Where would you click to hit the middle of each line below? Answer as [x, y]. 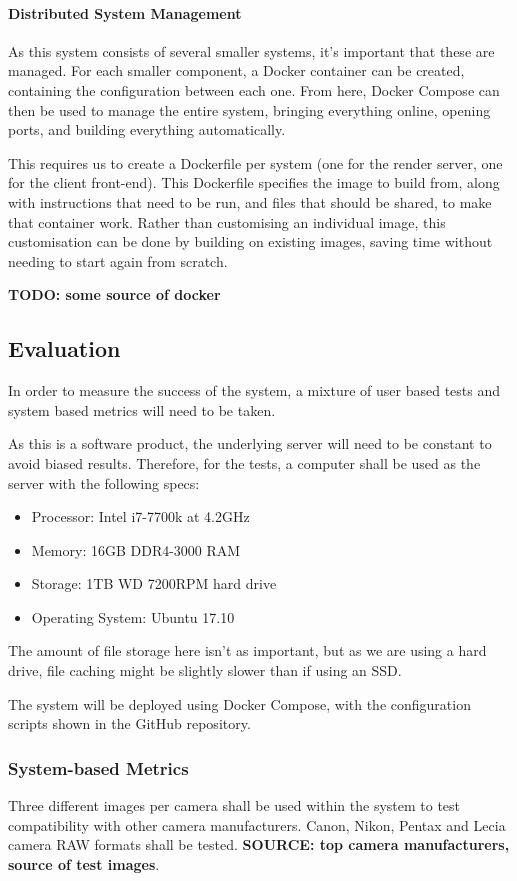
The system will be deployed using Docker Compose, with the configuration [239, 703]
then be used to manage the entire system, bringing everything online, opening [249, 109]
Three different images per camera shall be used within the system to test [234, 805]
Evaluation [64, 348]
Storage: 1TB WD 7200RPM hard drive [154, 583]
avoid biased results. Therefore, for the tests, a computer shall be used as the [244, 462]
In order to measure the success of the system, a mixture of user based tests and [254, 390]
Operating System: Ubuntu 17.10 [133, 616]
